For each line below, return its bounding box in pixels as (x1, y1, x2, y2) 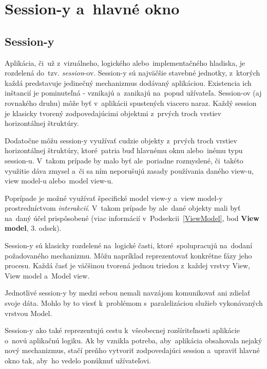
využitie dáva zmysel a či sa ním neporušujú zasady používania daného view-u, (5, 165, 254, 176)
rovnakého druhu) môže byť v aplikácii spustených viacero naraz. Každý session (5, 97, 257, 108)
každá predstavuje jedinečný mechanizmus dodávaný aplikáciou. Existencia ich (5, 77, 252, 88)
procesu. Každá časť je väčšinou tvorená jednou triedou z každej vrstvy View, (5, 260, 251, 271)
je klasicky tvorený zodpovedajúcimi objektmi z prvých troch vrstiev (5, 107, 221, 118)
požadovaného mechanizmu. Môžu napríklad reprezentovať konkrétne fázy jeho (5, 250, 252, 261)
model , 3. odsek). (5, 223, 62, 233)
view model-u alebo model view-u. (5, 175, 113, 186)
